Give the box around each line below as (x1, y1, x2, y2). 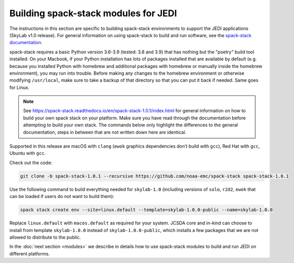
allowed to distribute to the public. (9, 234, 81, 240)
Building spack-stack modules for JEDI (9, 8, 177, 19)
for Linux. (9, 84, 30, 90)
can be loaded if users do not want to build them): (9, 193, 115, 200)
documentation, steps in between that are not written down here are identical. (23, 129, 186, 135)
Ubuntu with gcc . (9, 150, 46, 156)
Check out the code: (9, 159, 52, 166)
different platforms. (9, 250, 50, 256)
